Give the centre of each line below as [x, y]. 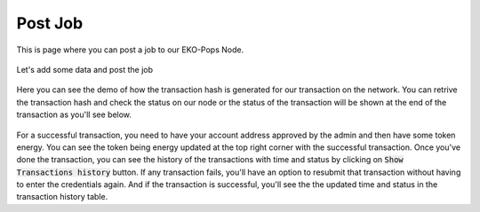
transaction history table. [62, 197]
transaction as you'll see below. [74, 114]
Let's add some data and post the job [84, 69]
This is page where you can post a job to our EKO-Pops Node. [130, 50]
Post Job [50, 23]
